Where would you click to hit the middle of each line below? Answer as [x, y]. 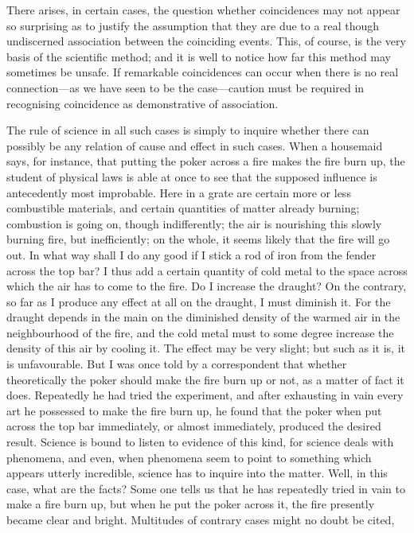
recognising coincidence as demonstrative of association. [143, 103]
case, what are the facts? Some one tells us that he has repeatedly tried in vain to [206, 488]
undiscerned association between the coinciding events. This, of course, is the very [206, 41]
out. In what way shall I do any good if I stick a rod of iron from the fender [191, 254]
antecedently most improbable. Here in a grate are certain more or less [179, 192]
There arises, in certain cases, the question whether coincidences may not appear [203, 10]
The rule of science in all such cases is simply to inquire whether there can [188, 130]
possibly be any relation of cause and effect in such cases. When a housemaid [195, 145]
